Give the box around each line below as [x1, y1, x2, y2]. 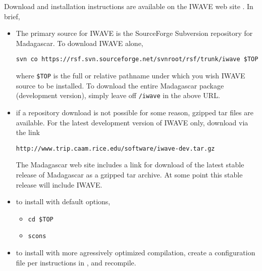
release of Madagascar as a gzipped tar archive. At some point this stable [16, 169, 243, 179]
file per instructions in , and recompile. [16, 257, 136, 267]
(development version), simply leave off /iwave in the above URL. [16, 90, 220, 101]
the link [16, 127, 40, 138]
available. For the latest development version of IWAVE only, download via [16, 117, 248, 127]
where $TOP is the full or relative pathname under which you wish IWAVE [16, 70, 245, 81]
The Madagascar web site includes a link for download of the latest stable [16, 159, 244, 170]
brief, [4, 11, 20, 21]
